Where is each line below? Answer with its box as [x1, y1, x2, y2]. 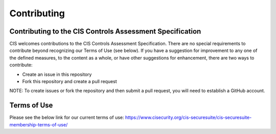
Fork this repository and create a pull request [22, 78, 117, 85]
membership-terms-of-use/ [9, 121, 68, 127]
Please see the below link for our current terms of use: [9, 115, 124, 121]
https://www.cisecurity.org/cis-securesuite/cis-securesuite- [125, 115, 252, 121]
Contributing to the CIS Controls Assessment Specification [9, 27, 201, 36]
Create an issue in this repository [22, 71, 92, 77]
